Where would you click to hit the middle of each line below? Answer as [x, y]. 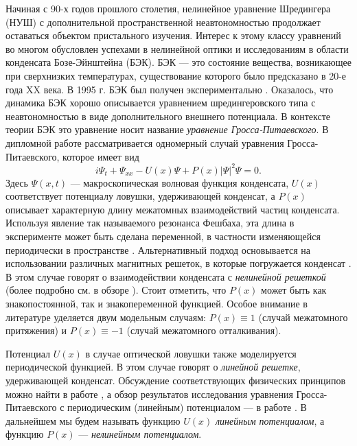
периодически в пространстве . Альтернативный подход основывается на [158, 249]
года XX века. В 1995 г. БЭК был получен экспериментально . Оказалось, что [170, 89]
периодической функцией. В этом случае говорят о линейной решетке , [153, 367]
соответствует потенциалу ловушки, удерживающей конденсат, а [140, 196]
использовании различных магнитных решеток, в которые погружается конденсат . [178, 263]
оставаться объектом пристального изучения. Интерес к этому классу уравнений [173, 35]
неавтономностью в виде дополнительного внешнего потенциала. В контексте [168, 116]
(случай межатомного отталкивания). [204, 330]
